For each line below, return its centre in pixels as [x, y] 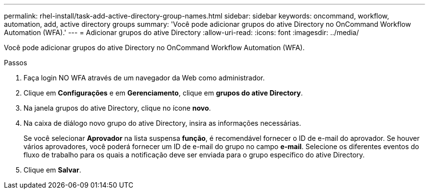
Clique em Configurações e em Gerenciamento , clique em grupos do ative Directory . [163, 93]
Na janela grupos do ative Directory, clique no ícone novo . [117, 108]
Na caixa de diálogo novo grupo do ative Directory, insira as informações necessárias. [162, 123]
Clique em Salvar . [52, 170]
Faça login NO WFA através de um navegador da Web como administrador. [144, 78]
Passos [16, 63]
